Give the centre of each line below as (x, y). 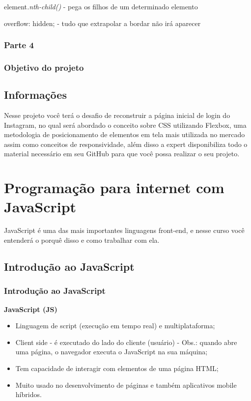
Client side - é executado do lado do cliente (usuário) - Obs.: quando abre (126, 342)
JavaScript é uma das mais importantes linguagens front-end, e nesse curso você (124, 230)
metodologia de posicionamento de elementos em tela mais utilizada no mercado (125, 134)
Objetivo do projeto (44, 67)
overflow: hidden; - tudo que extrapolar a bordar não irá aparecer (102, 23)
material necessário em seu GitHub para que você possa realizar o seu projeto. (122, 154)
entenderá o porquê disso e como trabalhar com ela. (82, 240)
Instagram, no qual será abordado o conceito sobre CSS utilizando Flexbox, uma (125, 125)
